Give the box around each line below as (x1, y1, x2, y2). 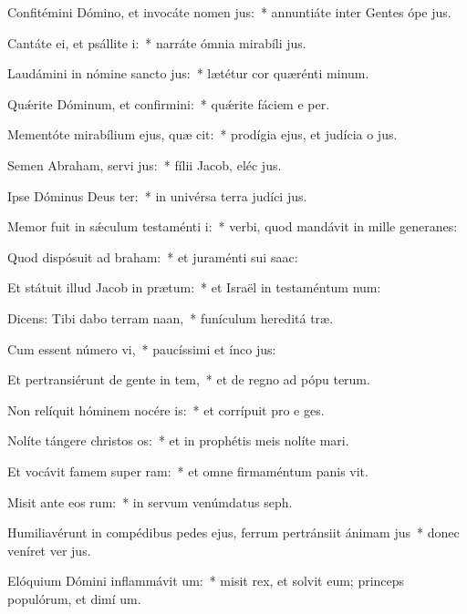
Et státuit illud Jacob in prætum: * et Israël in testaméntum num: (7, 278, 381, 297)
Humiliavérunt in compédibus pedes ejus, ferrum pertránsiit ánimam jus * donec (7, 523, 460, 542)
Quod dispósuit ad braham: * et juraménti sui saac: (7, 247, 298, 266)
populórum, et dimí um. (7, 588, 141, 608)
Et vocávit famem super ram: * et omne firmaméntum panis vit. (7, 461, 368, 480)
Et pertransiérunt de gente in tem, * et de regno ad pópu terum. (7, 370, 370, 389)
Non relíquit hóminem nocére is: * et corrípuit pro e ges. (7, 400, 325, 419)
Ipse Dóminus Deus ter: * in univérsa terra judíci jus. (7, 186, 307, 205)
